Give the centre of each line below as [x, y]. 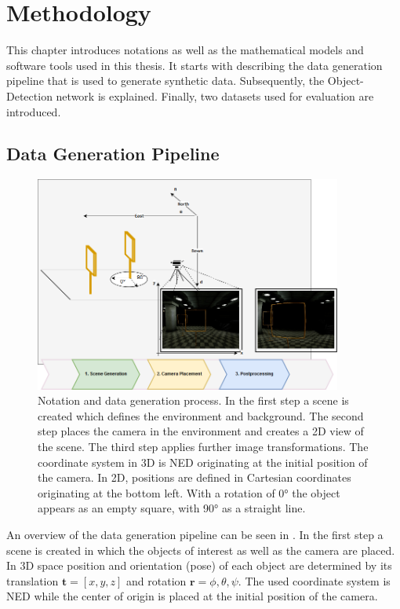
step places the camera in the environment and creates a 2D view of [201, 431]
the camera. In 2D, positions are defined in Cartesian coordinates [195, 477]
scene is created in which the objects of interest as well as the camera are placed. [201, 550]
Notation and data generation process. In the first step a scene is [193, 400]
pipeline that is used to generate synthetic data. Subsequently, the [165, 81]
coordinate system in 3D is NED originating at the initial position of [203, 462]
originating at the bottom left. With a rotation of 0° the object [189, 492]
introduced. [34, 111]
